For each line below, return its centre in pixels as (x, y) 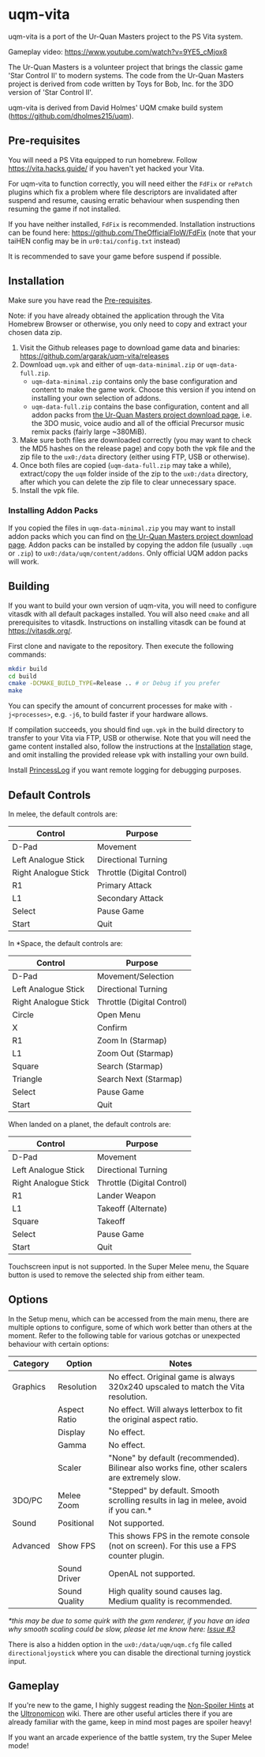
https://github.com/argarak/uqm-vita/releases (94, 356)
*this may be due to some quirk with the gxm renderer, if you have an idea (129, 1620)
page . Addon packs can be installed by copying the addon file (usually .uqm (131, 545)
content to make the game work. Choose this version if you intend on (144, 390)
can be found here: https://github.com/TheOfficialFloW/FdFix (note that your (132, 232)
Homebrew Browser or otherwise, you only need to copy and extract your (128, 324)
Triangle (27, 1079)
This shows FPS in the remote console (179, 1536)
